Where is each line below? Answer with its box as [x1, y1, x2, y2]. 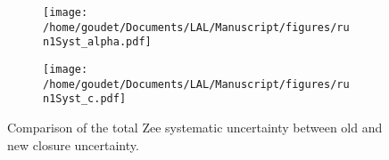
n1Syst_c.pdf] [43, 92, 127, 106]
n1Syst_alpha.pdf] [43, 36, 152, 49]
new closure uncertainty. [7, 135, 139, 154]
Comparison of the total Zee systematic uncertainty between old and [7, 117, 383, 136]
